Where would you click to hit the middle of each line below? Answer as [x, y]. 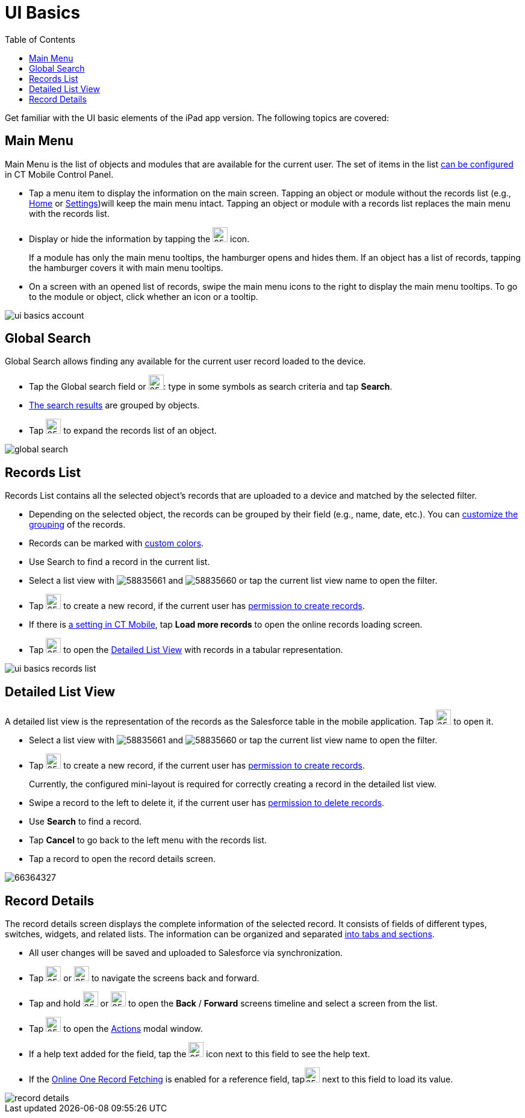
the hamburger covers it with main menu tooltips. [126, 267]
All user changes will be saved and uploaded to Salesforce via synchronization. [186, 952]
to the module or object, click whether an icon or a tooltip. [144, 296]
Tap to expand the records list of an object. [123, 431]
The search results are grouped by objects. [114, 405]
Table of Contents [40, 39]
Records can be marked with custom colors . [116, 543]
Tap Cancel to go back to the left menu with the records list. [148, 840]
